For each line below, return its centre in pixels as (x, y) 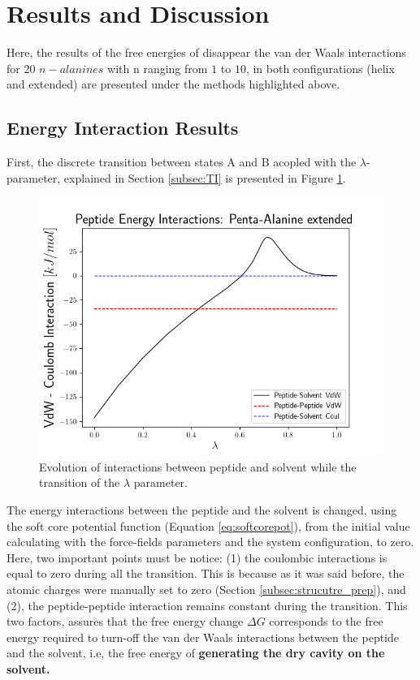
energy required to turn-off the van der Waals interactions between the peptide (203, 637)
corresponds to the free (326, 621)
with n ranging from (158, 68)
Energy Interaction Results (123, 128)
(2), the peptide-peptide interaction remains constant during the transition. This (207, 605)
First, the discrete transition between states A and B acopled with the (182, 162)
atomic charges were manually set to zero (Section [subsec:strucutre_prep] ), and (206, 590)
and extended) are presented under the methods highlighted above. (173, 84)
